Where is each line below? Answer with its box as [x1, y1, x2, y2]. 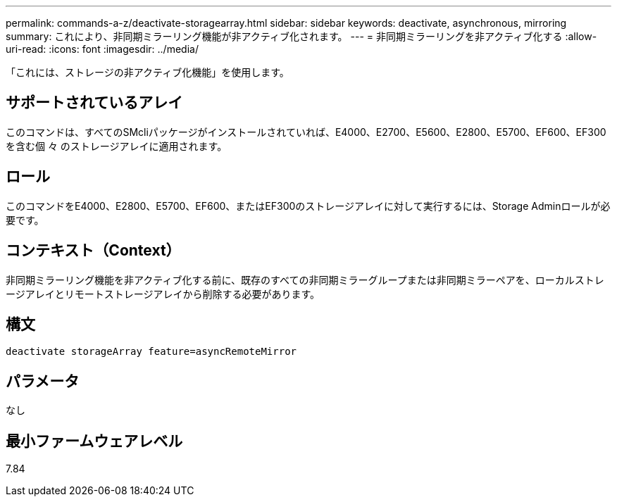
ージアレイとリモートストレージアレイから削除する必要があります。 [6, 287, 320, 300]
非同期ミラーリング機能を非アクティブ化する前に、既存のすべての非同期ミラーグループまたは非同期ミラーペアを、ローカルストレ [6, 273, 604, 286]
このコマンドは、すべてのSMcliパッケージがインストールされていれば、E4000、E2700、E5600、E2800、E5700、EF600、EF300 [6, 125, 606, 138]
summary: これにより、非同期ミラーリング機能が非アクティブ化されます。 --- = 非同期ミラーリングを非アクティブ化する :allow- [6, 30, 597, 42]
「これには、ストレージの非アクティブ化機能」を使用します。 [6, 66, 289, 78]
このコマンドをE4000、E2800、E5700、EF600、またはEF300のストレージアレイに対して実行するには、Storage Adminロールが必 [6, 199, 611, 212]
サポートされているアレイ [6, 94, 183, 112]
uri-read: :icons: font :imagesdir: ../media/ [6, 43, 199, 55]
